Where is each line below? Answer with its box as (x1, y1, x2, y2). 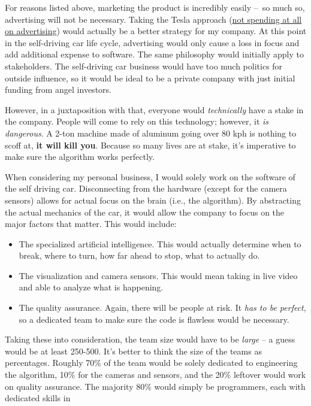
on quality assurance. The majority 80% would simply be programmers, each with (5, 380, 306, 392)
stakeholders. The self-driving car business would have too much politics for (5, 59, 283, 72)
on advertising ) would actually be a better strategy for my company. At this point (5, 25, 307, 37)
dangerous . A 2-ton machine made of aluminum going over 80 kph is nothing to (5, 126, 297, 139)
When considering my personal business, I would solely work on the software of (5, 170, 295, 183)
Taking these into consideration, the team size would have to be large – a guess (5, 333, 295, 346)
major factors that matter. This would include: (5, 217, 177, 230)
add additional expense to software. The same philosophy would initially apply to (5, 48, 304, 60)
